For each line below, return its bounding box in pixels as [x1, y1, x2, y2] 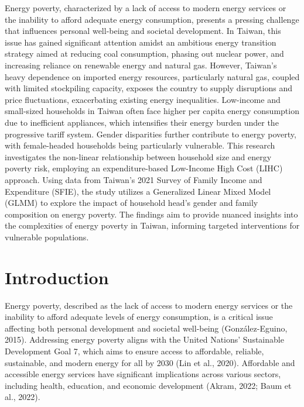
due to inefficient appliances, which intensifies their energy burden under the [5, 116, 279, 128]
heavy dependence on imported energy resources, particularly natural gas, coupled [5, 70, 300, 82]
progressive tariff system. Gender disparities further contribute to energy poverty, [5, 127, 296, 140]
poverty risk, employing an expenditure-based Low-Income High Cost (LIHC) [5, 162, 283, 174]
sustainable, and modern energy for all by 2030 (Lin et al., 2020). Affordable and [5, 356, 295, 368]
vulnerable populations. [5, 230, 89, 243]
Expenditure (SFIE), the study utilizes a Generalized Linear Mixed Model [5, 185, 271, 197]
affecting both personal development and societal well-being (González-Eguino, [5, 322, 288, 334]
